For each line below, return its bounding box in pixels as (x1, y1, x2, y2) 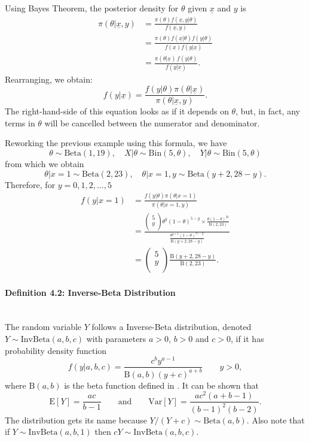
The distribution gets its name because (5, 413, 147, 426)
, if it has (230, 332, 264, 344)
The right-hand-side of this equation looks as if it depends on (5, 105, 229, 117)
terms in (5, 116, 35, 129)
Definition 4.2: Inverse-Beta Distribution (5, 286, 176, 298)
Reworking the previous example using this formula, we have (5, 137, 227, 149)
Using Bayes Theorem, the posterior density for (5, 2, 179, 14)
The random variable (5, 320, 82, 333)
